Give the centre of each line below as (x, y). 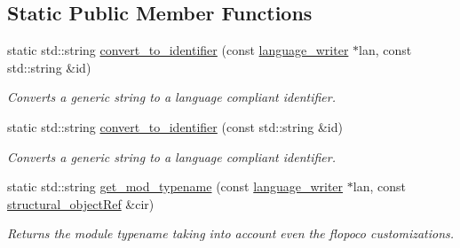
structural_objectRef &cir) (81, 203)
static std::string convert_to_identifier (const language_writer (178, 50)
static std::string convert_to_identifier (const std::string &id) (175, 126)
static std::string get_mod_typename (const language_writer (175, 186)
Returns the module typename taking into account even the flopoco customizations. (231, 233)
